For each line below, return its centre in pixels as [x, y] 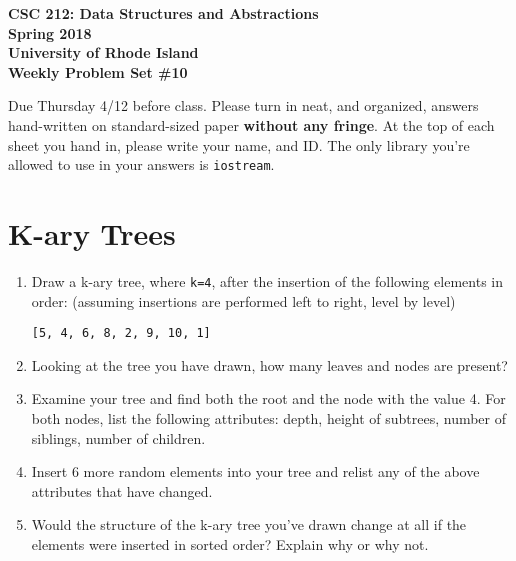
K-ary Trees [92, 233]
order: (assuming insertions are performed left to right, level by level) [243, 300]
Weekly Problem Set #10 [98, 71]
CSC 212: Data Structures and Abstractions [163, 13]
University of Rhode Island [103, 52]
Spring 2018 [50, 32]
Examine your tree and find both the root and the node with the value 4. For [268, 398]
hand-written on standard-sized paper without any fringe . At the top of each [251, 124]
